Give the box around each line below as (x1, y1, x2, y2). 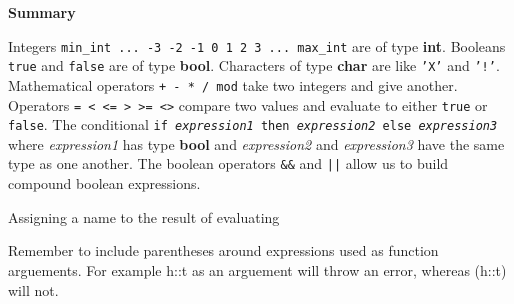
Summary (8, 2, 76, 22)
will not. (8, 279, 59, 300)
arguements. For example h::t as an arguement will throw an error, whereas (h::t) (8, 259, 507, 280)
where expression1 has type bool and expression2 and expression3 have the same (8, 133, 505, 154)
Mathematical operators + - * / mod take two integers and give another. (8, 74, 458, 95)
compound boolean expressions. (8, 173, 201, 194)
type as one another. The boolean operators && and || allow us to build (8, 153, 449, 174)
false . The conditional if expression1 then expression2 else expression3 (8, 114, 498, 135)
